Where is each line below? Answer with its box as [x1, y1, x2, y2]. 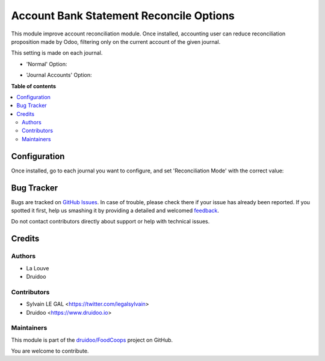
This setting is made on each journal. [11, 49, 103, 56]
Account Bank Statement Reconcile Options [11, 9, 235, 22]
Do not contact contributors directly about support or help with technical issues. [11, 218, 210, 225]
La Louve [26, 264, 49, 272]
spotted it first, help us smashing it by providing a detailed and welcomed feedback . [11, 207, 220, 214]
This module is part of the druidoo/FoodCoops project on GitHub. [11, 336, 173, 344]
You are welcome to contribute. [11, 347, 89, 354]
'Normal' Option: [26, 60, 67, 67]
